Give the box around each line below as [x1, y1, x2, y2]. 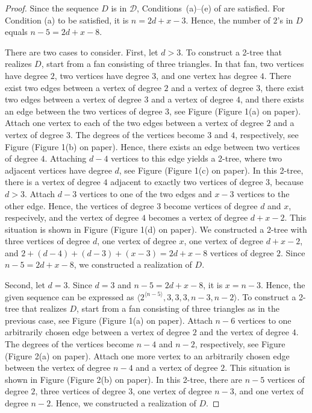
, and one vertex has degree [156, 69, 258, 81]
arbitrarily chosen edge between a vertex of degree [5, 326, 190, 338]
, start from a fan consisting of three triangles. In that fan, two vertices [41, 57, 304, 70]
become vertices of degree [163, 199, 258, 212]
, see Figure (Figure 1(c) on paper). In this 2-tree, [119, 163, 304, 176]
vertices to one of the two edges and [79, 187, 212, 200]
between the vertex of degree [5, 361, 111, 374]
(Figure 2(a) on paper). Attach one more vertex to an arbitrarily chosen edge [5, 349, 290, 362]
